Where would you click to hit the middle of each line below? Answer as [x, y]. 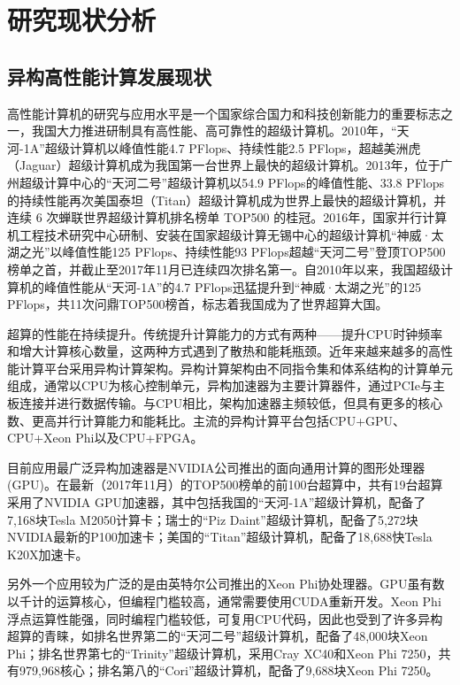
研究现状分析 [82, 20]
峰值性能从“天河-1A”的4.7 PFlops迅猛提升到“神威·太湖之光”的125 [232, 286]
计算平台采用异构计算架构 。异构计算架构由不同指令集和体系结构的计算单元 [236, 368]
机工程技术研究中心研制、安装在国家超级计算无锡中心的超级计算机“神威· [219, 234]
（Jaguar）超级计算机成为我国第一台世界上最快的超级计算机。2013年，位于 [224, 165]
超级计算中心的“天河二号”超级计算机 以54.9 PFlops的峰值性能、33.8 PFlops [232, 182]
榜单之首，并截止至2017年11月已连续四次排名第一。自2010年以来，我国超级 [224, 269]
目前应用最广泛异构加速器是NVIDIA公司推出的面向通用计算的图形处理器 [216, 467]
